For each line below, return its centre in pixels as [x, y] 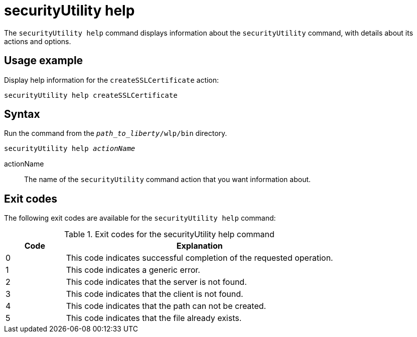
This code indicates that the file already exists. [154, 318]
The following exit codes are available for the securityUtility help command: [140, 218]
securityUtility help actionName [70, 149]
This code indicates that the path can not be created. [166, 306]
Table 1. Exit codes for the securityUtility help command [169, 234]
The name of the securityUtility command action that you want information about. [168, 180]
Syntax [22, 114]
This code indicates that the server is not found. [156, 282]
